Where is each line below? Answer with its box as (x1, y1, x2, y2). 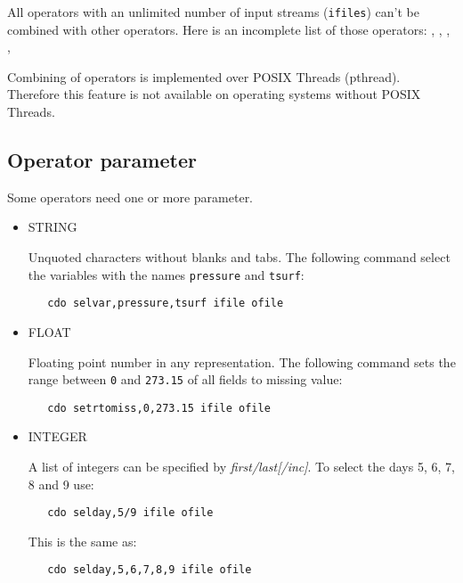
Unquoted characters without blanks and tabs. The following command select (28, 248, 451, 267)
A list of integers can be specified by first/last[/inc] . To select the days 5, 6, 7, (28, 457, 455, 476)
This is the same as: (28, 531, 137, 550)
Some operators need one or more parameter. (7, 187, 254, 206)
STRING (28, 218, 77, 236)
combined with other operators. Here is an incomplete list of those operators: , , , (7, 20, 451, 38)
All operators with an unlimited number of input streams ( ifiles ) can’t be (7, 3, 419, 21)
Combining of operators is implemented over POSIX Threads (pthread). (7, 67, 401, 86)
